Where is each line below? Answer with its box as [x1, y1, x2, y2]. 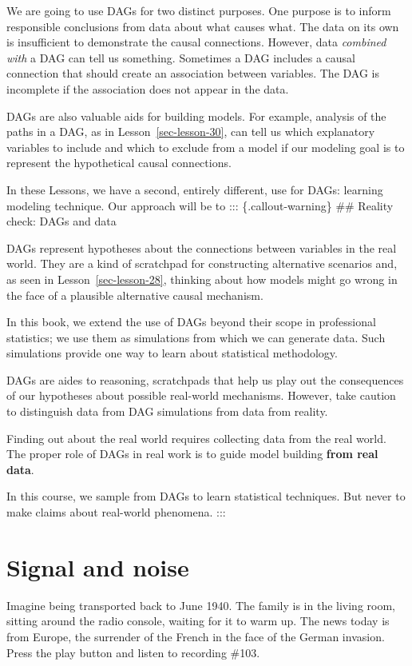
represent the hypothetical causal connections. [6, 154, 232, 171]
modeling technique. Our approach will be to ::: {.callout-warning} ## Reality [6, 197, 394, 213]
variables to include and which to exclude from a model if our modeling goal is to [6, 138, 405, 155]
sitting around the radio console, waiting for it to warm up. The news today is [6, 612, 390, 629]
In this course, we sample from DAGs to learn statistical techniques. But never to [6, 488, 406, 504]
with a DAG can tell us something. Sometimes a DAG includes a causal [6, 49, 355, 66]
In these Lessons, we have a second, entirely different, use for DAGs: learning [6, 181, 383, 197]
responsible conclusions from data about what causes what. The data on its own [6, 18, 399, 34]
